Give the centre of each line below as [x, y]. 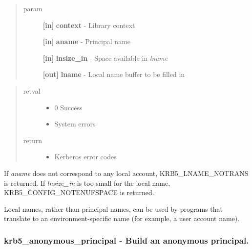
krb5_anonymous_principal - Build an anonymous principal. [126, 240]
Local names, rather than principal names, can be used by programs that [113, 209]
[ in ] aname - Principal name [87, 41]
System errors [75, 124]
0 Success [68, 107]
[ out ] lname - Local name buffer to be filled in [114, 74]
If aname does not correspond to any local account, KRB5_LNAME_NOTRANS [126, 173]
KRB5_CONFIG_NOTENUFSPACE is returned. [79, 192]
